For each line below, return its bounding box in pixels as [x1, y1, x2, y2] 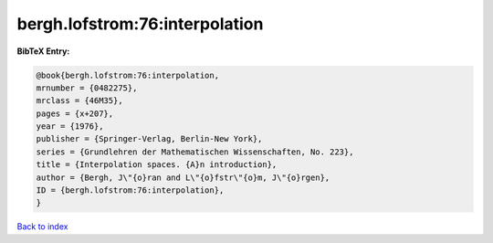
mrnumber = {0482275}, [36, 82, 138, 93]
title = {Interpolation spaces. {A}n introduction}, [36, 160, 278, 170]
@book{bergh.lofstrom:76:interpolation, [36, 69, 219, 80]
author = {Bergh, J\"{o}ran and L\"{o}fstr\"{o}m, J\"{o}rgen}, [36, 172, 330, 183]
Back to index [16, 221, 68, 232]
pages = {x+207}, [36, 108, 114, 119]
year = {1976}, [36, 121, 104, 132]
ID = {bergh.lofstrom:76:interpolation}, [36, 185, 225, 195]
